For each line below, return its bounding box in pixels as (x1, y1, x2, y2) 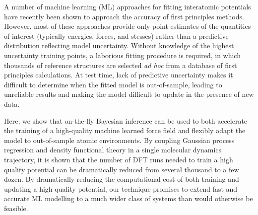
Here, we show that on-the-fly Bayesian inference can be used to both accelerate (4, 115, 248, 126)
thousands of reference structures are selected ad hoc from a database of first (4, 60, 237, 70)
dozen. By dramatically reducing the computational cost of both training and (4, 174, 239, 184)
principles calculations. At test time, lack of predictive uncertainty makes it (4, 70, 233, 80)
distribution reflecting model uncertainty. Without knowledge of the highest (4, 40, 234, 51)
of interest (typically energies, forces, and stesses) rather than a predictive (4, 30, 229, 41)
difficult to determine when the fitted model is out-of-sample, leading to (4, 79, 222, 89)
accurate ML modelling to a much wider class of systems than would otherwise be (4, 193, 253, 204)
